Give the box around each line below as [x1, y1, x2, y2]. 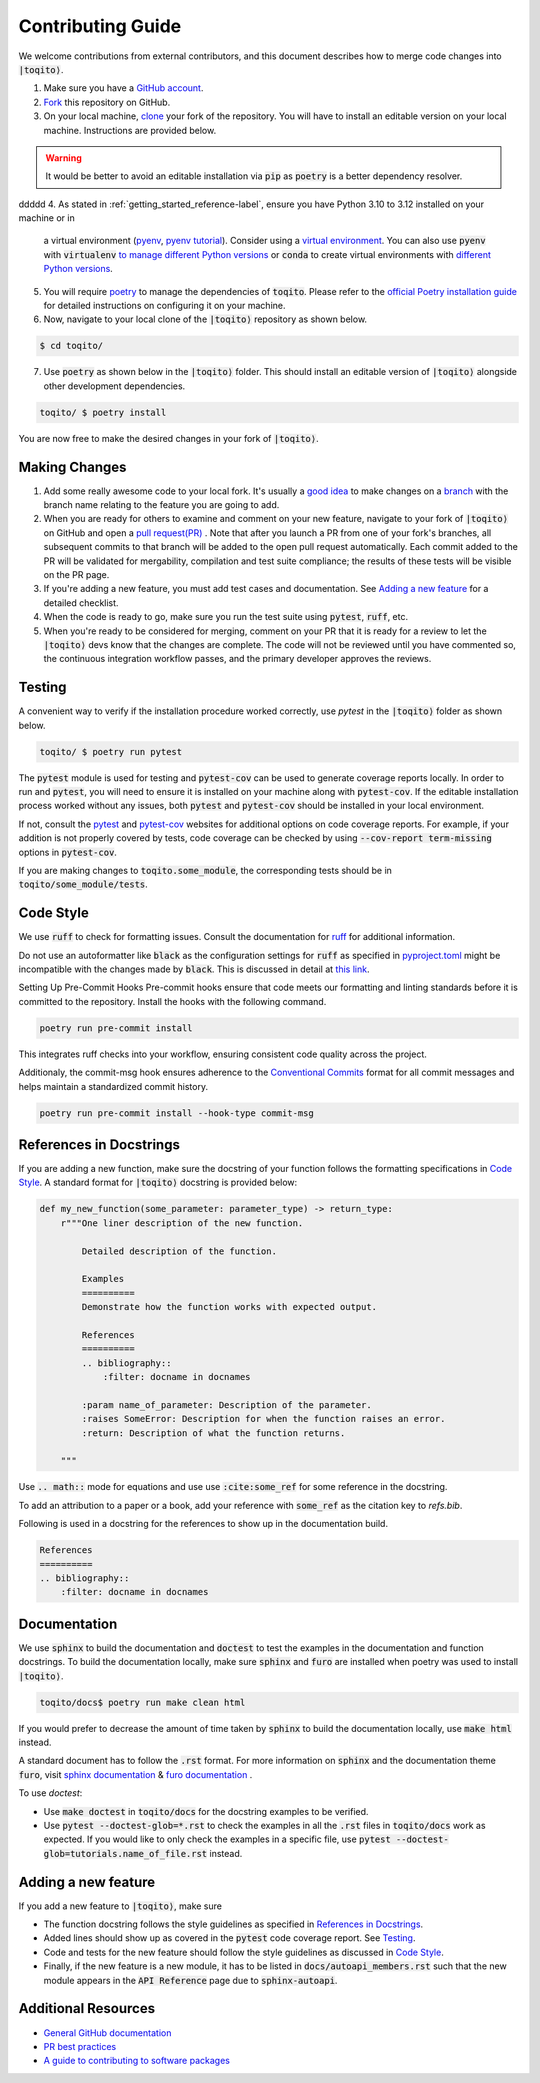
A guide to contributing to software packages [43, 2055, 230, 2067]
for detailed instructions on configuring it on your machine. [43, 300, 286, 312]
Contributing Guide [18, 15, 182, 37]
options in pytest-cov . [18, 846, 117, 858]
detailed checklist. [43, 596, 119, 609]
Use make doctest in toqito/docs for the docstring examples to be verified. [43, 1805, 369, 1817]
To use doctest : [18, 1787, 83, 1799]
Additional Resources [18, 2000, 155, 2017]
